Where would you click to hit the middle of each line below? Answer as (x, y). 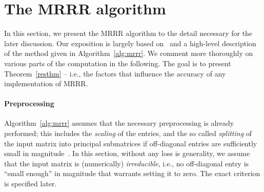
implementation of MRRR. (46, 83)
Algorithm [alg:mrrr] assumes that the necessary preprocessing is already (119, 123)
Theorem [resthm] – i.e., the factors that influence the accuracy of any (115, 73)
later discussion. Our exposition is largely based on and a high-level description (130, 43)
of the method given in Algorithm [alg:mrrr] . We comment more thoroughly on (129, 53)
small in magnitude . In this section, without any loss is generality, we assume (127, 153)
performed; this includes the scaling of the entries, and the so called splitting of (128, 133)
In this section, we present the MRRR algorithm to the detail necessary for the (128, 33)
